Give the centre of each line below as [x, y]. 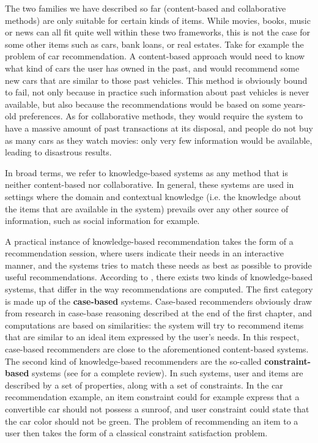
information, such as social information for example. [102, 221]
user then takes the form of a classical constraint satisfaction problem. [136, 433]
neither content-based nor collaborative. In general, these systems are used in [150, 184]
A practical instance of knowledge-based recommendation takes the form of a [149, 241]
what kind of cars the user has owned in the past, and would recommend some [152, 68]
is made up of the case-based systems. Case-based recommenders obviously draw [158, 301]
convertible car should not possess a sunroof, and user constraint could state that [157, 409]
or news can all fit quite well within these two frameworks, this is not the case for [158, 32]
